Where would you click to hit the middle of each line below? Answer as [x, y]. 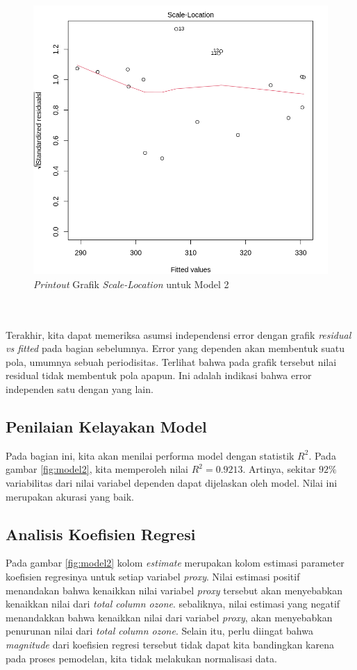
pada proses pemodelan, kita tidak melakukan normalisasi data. [141, 658]
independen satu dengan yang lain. [80, 389]
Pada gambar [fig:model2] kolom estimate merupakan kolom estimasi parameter [175, 563]
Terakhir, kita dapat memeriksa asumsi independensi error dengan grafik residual [178, 334]
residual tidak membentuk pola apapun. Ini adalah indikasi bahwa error [159, 375]
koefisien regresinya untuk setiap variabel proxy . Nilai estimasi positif [153, 577]
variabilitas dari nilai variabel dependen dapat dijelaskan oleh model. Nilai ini [172, 483]
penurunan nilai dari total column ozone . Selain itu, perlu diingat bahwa [159, 631]
